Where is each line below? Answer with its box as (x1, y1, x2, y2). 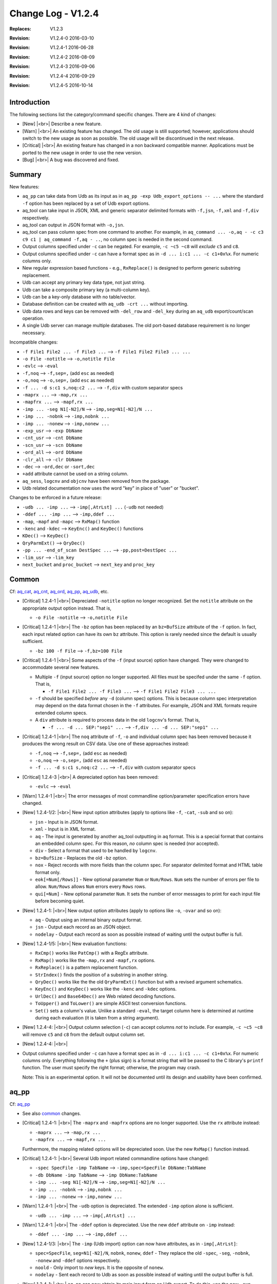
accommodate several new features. (22, 664, 100, 670)
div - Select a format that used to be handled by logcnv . (35, 847, 157, 854)
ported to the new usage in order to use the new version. (22, 149, 143, 156)
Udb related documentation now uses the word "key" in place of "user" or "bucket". (22, 485, 200, 492)
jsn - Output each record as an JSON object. (35, 924, 131, 930)
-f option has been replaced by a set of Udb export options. (22, 200, 150, 206)
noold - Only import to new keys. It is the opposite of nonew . (35, 1264, 164, 1271)
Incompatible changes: (9, 339, 58, 345)
